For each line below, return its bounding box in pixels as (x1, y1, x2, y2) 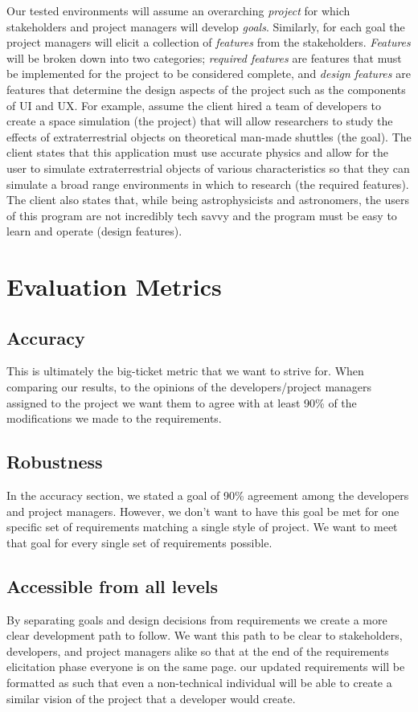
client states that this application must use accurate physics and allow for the (6, 144, 389, 161)
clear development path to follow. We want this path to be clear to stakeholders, (6, 627, 403, 644)
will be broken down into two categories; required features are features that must (6, 49, 402, 66)
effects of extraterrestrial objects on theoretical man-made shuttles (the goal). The (6, 128, 412, 145)
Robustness (6, 449, 103, 474)
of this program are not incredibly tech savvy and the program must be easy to (6, 207, 397, 223)
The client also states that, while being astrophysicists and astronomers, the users (6, 191, 410, 208)
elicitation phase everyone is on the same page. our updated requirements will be (6, 658, 405, 675)
